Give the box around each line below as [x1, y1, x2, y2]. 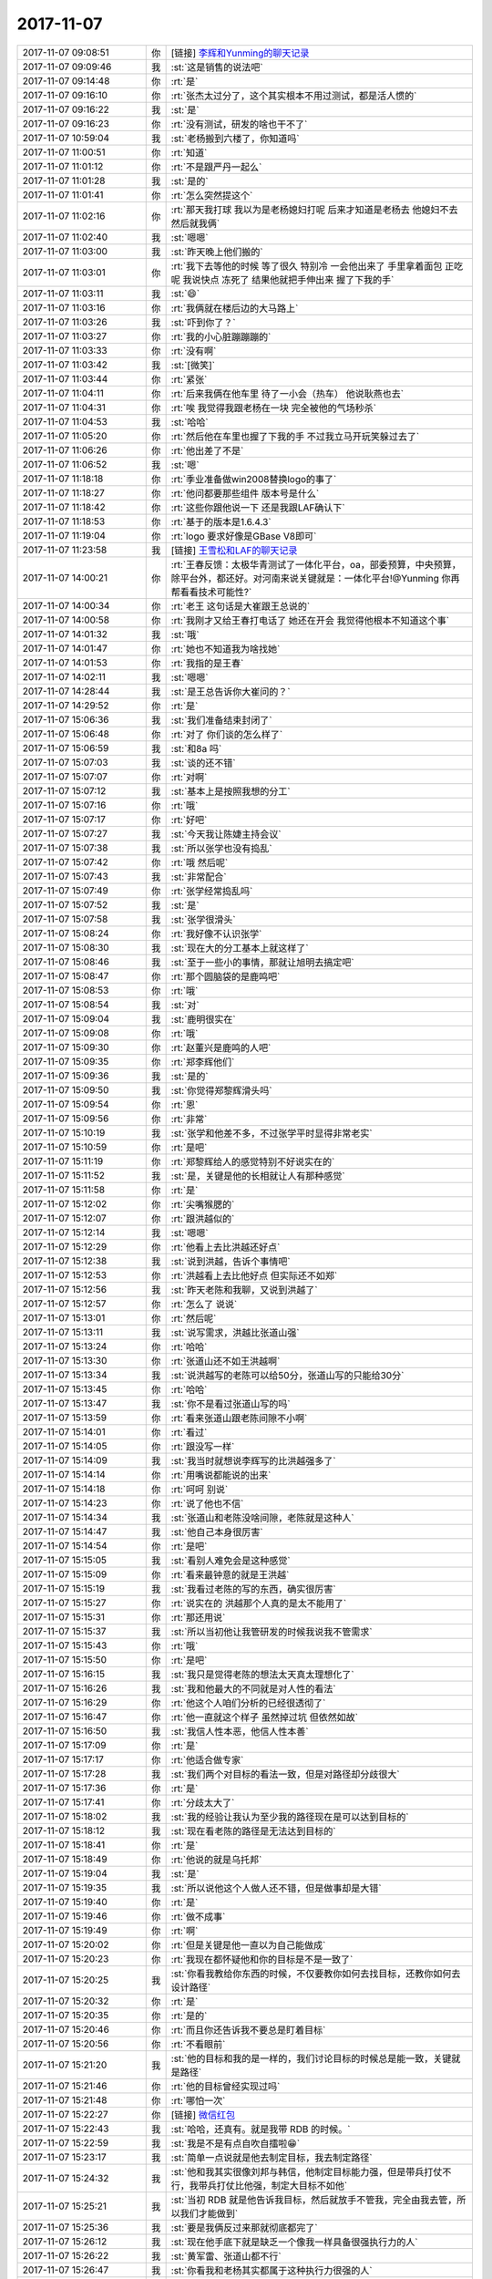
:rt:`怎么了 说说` [170, 1297, 238, 1310]
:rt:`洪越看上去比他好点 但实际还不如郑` [170, 1269, 338, 1282]
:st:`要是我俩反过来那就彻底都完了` [170, 2221, 318, 2233]
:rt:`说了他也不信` [170, 1497, 244, 1510]
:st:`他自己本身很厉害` [170, 1525, 263, 1538]
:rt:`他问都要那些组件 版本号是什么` [170, 487, 320, 500]
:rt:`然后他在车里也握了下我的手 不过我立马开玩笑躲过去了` [170, 429, 420, 442]
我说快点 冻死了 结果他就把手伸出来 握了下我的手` [182, 273, 395, 286]
